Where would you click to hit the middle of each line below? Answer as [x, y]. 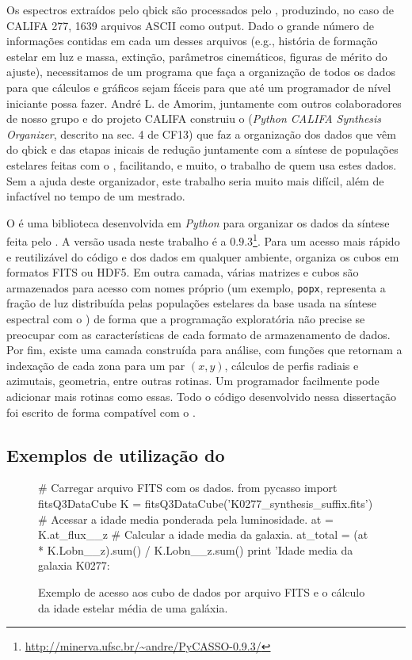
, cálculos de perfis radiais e [292, 365]
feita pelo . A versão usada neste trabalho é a [116, 240]
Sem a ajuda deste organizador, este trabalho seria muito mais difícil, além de [195, 180]
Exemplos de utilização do [116, 454]
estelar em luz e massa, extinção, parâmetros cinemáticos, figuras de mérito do [197, 56]
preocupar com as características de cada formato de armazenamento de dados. [198, 334]
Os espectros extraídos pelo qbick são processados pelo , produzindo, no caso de [200, 10]
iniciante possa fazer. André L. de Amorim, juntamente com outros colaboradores [204, 103]
